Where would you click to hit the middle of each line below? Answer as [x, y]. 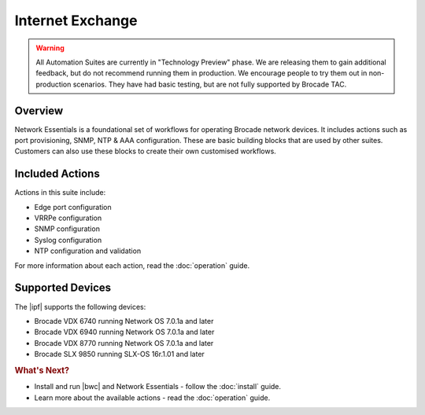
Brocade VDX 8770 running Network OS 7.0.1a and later [124, 343]
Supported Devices [63, 288]
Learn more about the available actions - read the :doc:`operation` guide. [152, 398]
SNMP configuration [67, 229]
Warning [50, 48]
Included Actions [57, 174]
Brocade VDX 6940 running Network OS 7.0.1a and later [124, 332]
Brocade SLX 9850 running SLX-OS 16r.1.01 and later [119, 354]
